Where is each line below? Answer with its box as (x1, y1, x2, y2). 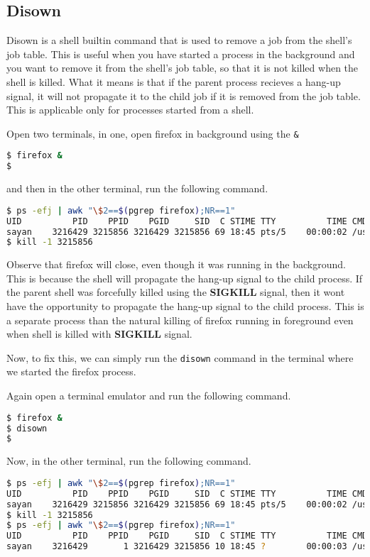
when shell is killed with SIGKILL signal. (6, 326, 192, 341)
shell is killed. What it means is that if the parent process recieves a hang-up (6, 74, 341, 89)
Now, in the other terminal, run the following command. (6, 453, 251, 468)
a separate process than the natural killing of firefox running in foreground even (6, 312, 354, 327)
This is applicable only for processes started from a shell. (6, 102, 254, 117)
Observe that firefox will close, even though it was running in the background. (6, 257, 346, 272)
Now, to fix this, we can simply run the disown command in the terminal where (6, 350, 354, 365)
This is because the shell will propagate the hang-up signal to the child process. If (6, 270, 363, 285)
